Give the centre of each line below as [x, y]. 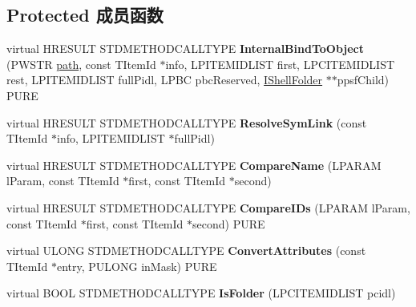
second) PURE [229, 223]
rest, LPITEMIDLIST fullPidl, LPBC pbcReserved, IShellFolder [165, 80]
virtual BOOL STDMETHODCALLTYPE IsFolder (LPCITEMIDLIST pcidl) [201, 293]
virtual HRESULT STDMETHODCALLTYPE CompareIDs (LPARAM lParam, [208, 207]
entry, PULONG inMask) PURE [137, 266]
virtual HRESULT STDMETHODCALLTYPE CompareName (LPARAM [194, 165]
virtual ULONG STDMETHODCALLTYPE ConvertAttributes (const [186, 250]
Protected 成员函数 [85, 15]
